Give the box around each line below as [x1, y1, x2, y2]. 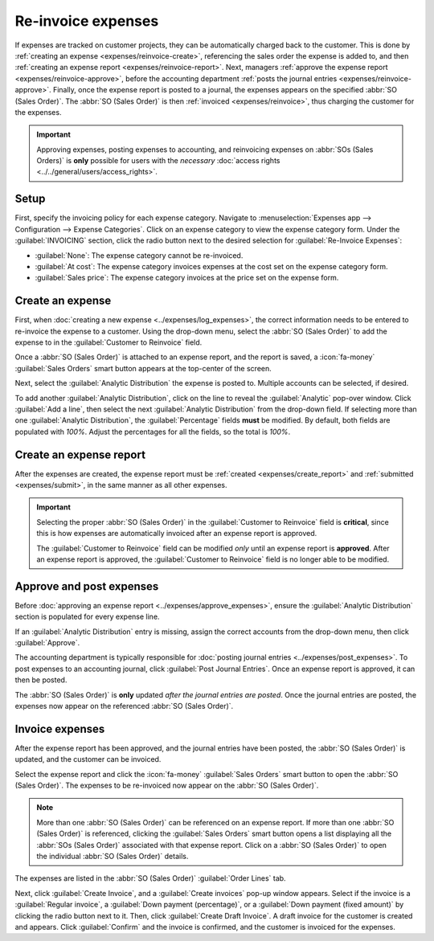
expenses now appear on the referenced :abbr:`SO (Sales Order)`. [14, 702, 234, 711]
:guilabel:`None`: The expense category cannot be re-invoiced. [35, 250, 244, 260]
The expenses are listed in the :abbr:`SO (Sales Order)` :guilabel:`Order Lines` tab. [14, 873, 286, 883]
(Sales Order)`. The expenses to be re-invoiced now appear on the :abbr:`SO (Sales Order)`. [14, 780, 319, 791]
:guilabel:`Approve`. [14, 638, 80, 648]
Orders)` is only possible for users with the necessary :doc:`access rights [36, 156, 280, 166]
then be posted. [14, 675, 68, 685]
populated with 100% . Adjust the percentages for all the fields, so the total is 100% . [14, 427, 291, 436]
